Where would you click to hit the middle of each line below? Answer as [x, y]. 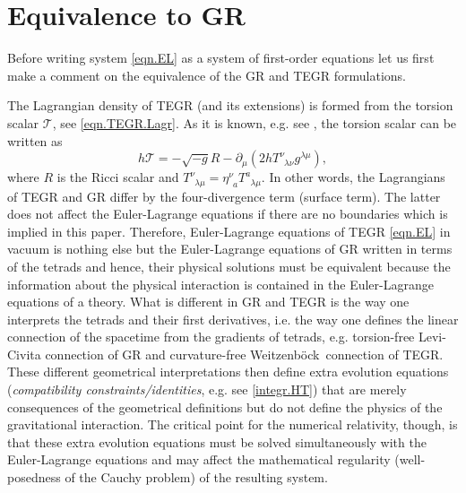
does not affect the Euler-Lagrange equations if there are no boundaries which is [228, 214]
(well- [410, 459]
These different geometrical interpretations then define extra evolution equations [228, 372]
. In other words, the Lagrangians [353, 177]
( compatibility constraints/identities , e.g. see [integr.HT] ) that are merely [207, 389]
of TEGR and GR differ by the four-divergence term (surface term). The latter [224, 196]
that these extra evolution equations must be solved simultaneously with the [217, 441]
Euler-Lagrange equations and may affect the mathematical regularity [199, 459]
